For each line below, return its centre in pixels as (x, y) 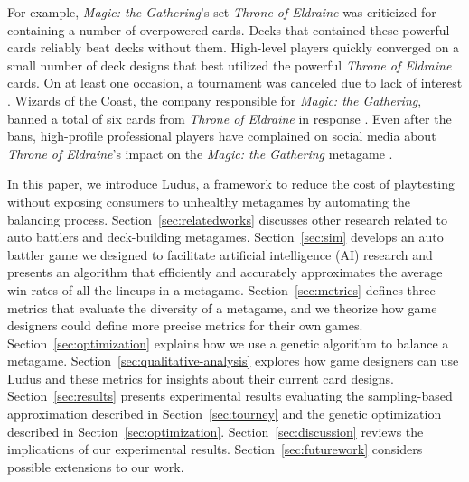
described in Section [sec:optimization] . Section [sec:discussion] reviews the (216, 431)
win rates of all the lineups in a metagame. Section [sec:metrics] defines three (221, 289)
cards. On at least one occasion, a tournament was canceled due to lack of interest (235, 83)
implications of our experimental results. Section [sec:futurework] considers (215, 449)
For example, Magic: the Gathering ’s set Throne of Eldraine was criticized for (222, 12)
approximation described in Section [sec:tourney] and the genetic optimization (225, 414)
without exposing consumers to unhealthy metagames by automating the (209, 201)
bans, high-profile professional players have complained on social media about (222, 136)
